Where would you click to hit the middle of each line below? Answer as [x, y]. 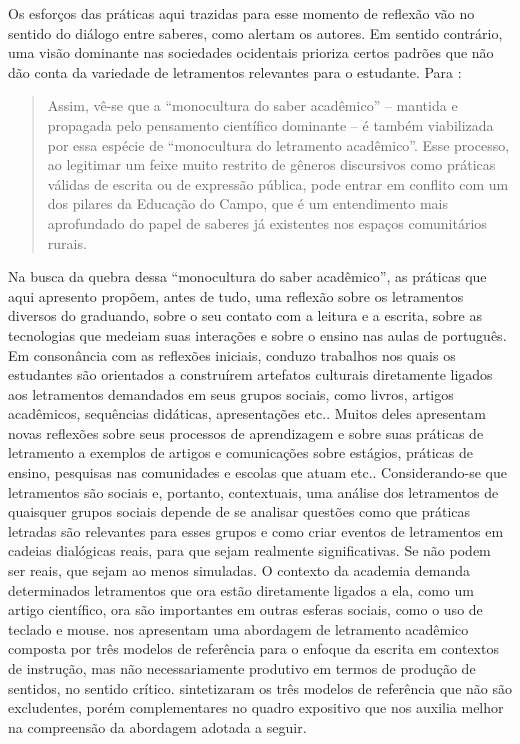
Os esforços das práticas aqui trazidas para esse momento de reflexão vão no [241, 13]
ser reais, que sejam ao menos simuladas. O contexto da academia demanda [239, 570]
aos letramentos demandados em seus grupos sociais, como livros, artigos [231, 393]
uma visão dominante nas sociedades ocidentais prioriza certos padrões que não [251, 52]
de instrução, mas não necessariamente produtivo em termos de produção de [242, 668]
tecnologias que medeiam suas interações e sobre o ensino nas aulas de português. [257, 334]
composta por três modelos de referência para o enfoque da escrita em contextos [253, 648]
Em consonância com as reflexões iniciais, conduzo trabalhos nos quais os [232, 354]
